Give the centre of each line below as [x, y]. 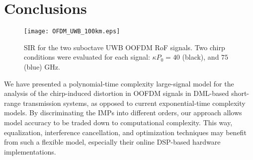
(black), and [201, 57]
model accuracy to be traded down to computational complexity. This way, [118, 122]
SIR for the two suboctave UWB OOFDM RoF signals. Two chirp [125, 47]
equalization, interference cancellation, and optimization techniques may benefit [125, 132]
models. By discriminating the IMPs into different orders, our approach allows [123, 113]
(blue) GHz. [42, 66]
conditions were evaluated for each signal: [87, 57]
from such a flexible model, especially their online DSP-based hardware [112, 142]
